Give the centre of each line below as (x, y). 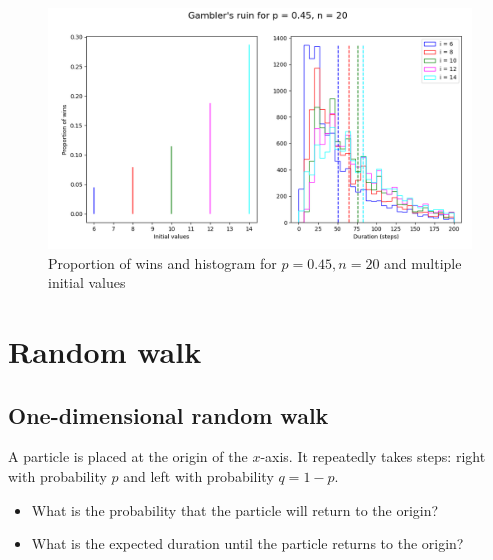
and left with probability (198, 475)
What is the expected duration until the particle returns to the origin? (247, 543)
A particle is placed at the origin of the (128, 456)
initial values (87, 282)
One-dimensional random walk (168, 414)
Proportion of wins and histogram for (162, 262)
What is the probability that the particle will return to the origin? (235, 509)
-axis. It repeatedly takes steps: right (373, 456)
